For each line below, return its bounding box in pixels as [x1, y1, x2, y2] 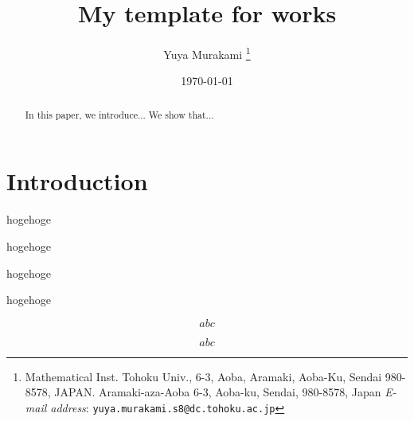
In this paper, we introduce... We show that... [25, 107, 214, 121]
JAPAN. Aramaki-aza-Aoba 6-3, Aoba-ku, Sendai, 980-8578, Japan [54, 384, 381, 400]
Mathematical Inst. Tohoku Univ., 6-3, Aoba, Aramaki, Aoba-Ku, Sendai [25, 368, 382, 384]
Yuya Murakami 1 [163, 44, 251, 62]
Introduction [6, 165, 148, 197]
